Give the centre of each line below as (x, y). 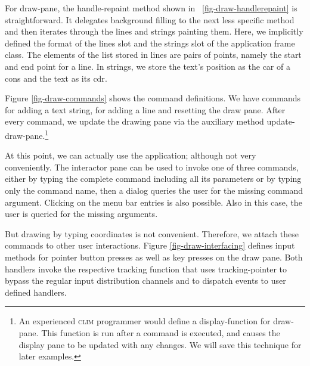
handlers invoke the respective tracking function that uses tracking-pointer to (146, 269)
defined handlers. (36, 292)
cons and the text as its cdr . (56, 78)
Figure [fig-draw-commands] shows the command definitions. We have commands (153, 98)
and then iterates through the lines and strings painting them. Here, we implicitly (154, 31)
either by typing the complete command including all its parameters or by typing (153, 179)
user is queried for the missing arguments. (81, 214)
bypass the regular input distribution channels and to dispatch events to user (145, 280)
